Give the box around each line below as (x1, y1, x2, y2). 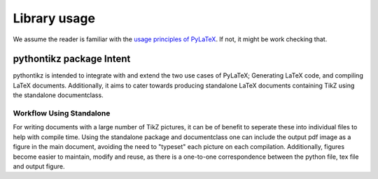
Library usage (13, 10, 96, 26)
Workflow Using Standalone (13, 108, 111, 118)
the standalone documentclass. (13, 91, 104, 99)
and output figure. (13, 162, 65, 171)
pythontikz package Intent (13, 53, 131, 65)
